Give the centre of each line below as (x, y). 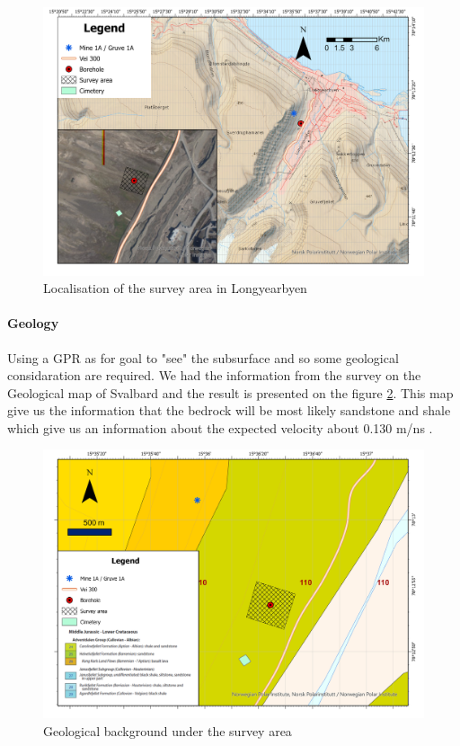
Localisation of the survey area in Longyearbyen (175, 288)
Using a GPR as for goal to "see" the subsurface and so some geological (203, 357)
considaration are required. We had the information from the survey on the (214, 375)
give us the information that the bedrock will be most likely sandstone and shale (229, 410)
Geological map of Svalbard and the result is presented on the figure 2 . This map (230, 392)
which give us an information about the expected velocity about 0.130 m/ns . (220, 427)
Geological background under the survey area (168, 730)
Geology (33, 323)
